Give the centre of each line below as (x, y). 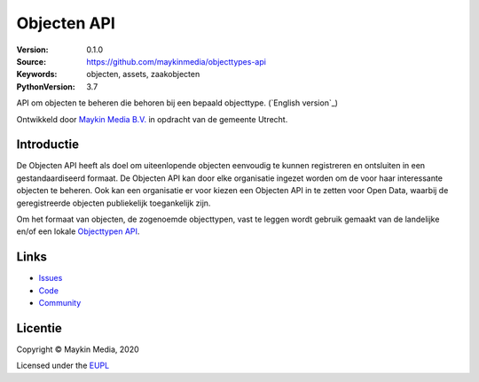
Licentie (39, 328)
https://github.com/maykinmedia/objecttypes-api (176, 61)
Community (60, 303)
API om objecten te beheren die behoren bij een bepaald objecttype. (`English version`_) (177, 103)
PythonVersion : (46, 86)
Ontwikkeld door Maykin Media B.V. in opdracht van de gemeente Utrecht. (152, 119)
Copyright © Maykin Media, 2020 (78, 349)
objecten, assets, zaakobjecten (143, 74)
